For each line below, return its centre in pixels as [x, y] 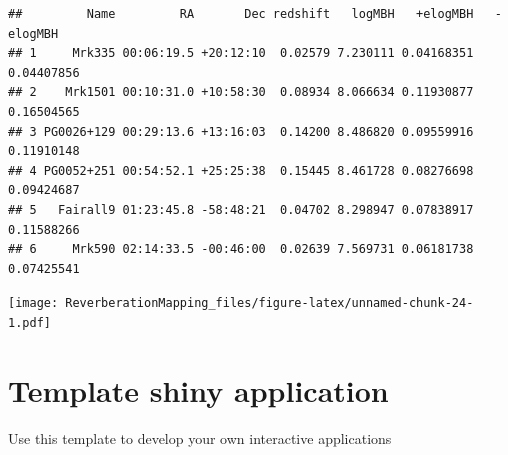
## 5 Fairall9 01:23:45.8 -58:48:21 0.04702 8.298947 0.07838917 [241, 209]
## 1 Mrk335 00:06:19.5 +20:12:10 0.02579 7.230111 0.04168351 [241, 53]
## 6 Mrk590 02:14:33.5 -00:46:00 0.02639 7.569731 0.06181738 [241, 249]
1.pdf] [29, 322]
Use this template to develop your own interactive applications [200, 437]
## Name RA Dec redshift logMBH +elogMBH [241, 14]
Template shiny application [198, 389]
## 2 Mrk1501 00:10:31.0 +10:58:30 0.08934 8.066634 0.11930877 [241, 92]
